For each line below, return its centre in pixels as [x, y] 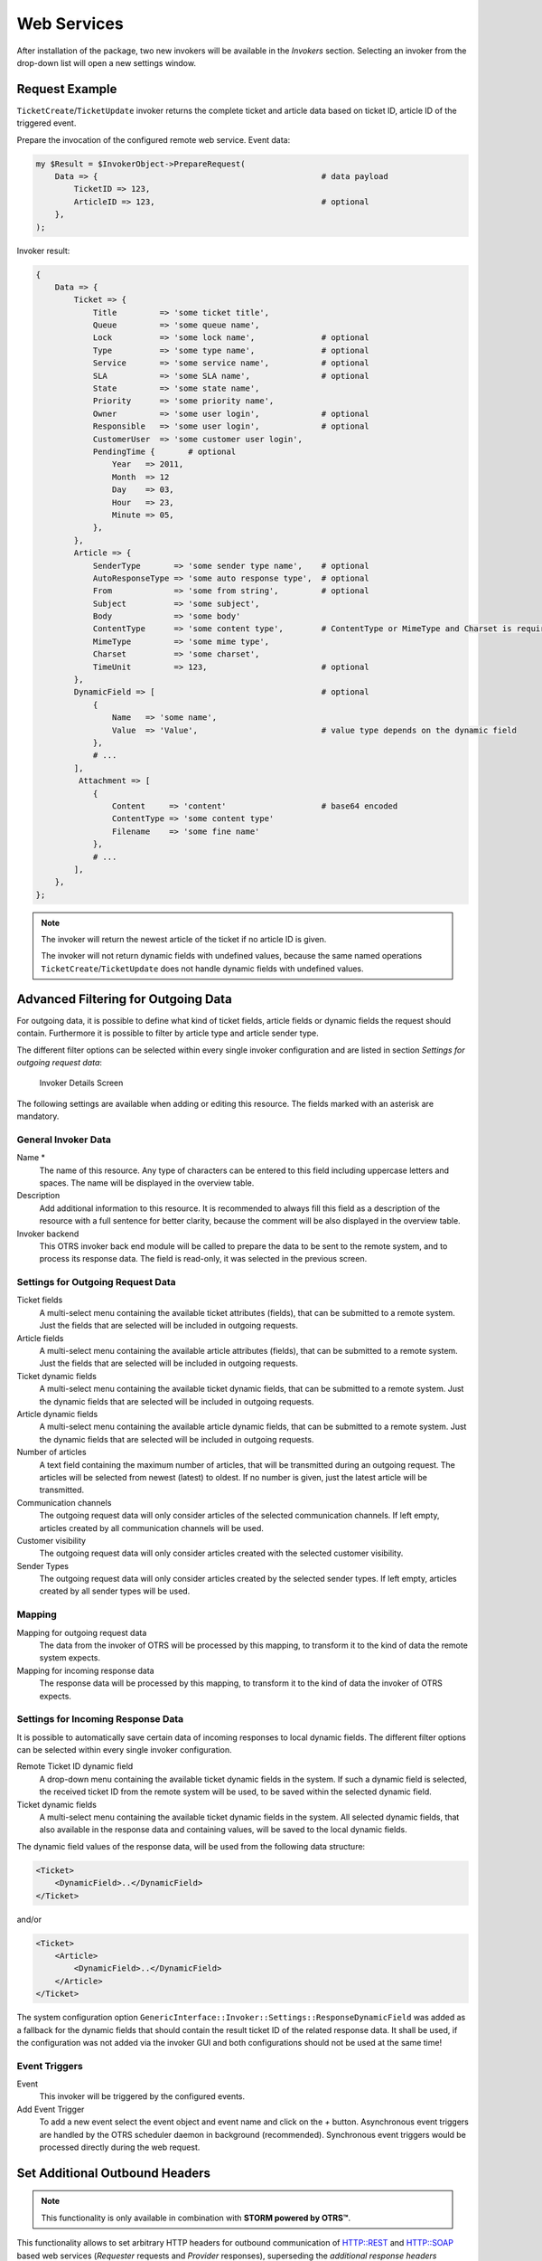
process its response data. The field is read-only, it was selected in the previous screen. [203, 1259]
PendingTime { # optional [164, 452]
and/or [29, 1919]
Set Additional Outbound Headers [114, 2173]
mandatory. [38, 1116]
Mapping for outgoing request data [82, 1632]
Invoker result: [43, 251]
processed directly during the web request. [120, 2147]
